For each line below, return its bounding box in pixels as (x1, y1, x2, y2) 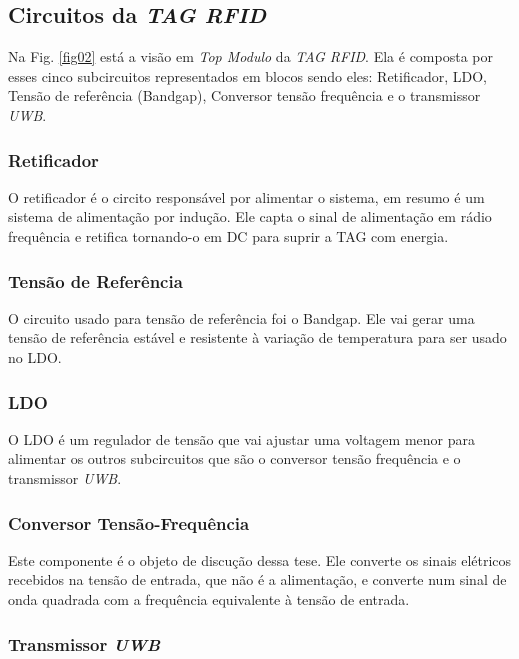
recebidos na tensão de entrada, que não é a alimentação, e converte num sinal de (8, 569, 507, 590)
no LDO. (8, 346, 62, 367)
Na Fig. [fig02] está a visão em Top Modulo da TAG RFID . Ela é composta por (8, 46, 493, 67)
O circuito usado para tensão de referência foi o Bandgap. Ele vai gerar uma (8, 307, 475, 328)
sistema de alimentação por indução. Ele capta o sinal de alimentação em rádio (8, 206, 492, 227)
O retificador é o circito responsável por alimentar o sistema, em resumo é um (8, 186, 485, 207)
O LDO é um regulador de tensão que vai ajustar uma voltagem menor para (8, 428, 475, 449)
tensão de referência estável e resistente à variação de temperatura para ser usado (8, 327, 507, 348)
